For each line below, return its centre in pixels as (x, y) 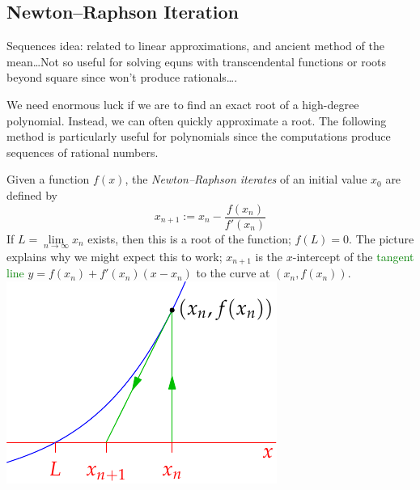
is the (269, 256)
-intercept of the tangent (353, 256)
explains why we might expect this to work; (115, 256)
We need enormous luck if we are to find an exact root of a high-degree (183, 104)
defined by (32, 194)
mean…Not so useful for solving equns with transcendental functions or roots (196, 61)
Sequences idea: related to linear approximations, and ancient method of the (195, 46)
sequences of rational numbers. (83, 152)
